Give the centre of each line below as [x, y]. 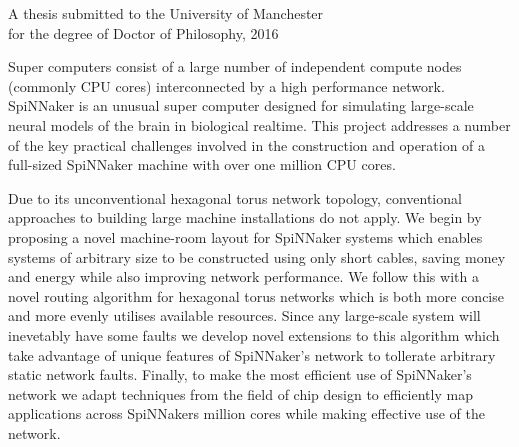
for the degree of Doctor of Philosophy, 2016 [143, 32]
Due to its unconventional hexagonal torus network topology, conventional [235, 197]
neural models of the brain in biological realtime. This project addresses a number [259, 124]
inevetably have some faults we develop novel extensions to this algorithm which [254, 334]
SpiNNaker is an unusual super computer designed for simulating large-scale [241, 105]
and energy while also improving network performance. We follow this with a [243, 276]
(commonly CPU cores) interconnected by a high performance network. [226, 85]
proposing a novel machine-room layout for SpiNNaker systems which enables [245, 236]
